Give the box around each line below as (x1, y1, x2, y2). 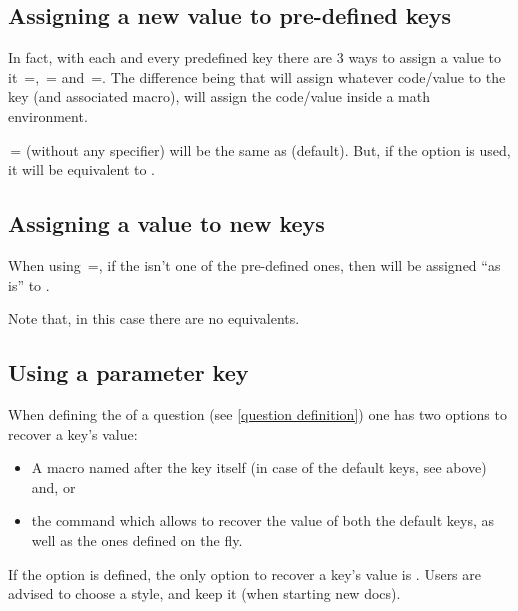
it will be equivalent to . (8, 159, 155, 180)
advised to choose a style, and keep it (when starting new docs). (8, 583, 401, 604)
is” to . (8, 274, 50, 295)
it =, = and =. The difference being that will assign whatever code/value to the (8, 66, 506, 87)
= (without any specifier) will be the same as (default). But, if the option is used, (10, 139, 511, 160)
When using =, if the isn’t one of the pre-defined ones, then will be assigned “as (8, 254, 501, 275)
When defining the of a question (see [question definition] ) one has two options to (8, 403, 507, 424)
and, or (31, 476, 76, 497)
